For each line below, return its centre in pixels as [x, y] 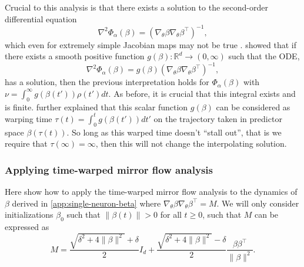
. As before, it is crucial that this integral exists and [202, 93]
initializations [29, 214]
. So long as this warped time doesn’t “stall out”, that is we [174, 132]
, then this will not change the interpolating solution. [191, 143]
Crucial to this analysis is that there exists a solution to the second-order [136, 7]
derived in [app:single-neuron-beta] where [86, 203]
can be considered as [253, 107]
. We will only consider [258, 203]
